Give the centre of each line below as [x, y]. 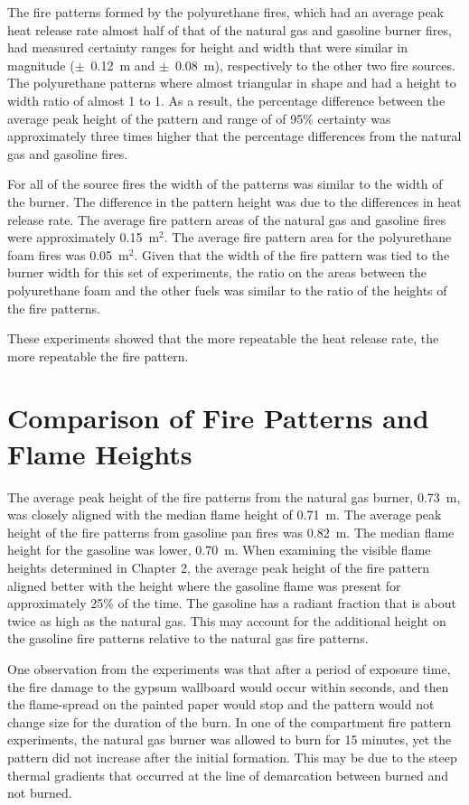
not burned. [40, 793]
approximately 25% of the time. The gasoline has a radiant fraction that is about [232, 603]
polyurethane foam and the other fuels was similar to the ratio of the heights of [227, 290]
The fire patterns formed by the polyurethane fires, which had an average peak [226, 12]
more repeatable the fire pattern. [98, 356]
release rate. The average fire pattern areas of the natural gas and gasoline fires [227, 219]
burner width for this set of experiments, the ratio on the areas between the [217, 272]
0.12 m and [123, 65]
